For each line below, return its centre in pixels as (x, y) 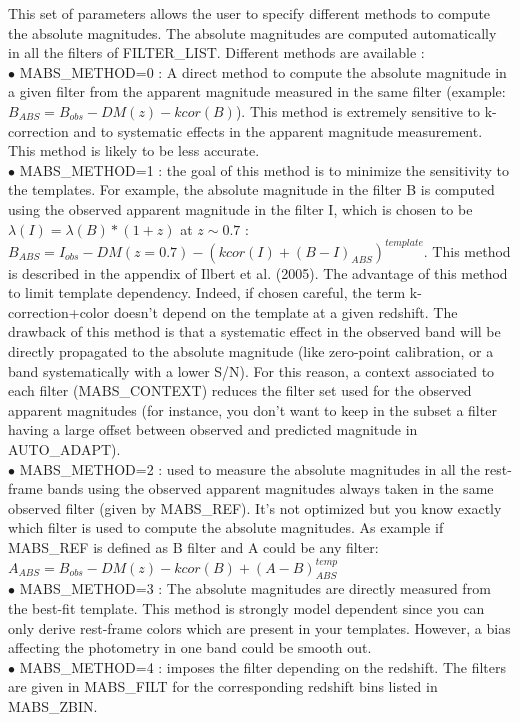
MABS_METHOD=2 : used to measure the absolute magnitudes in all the (249, 468)
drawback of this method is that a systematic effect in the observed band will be (254, 331)
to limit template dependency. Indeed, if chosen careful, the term (207, 292)
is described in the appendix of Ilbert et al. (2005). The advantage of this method (258, 272)
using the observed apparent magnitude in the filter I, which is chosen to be (240, 208)
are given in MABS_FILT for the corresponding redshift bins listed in (223, 686)
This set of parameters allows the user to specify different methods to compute (249, 13)
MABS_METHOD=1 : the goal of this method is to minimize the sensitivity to (264, 169)
